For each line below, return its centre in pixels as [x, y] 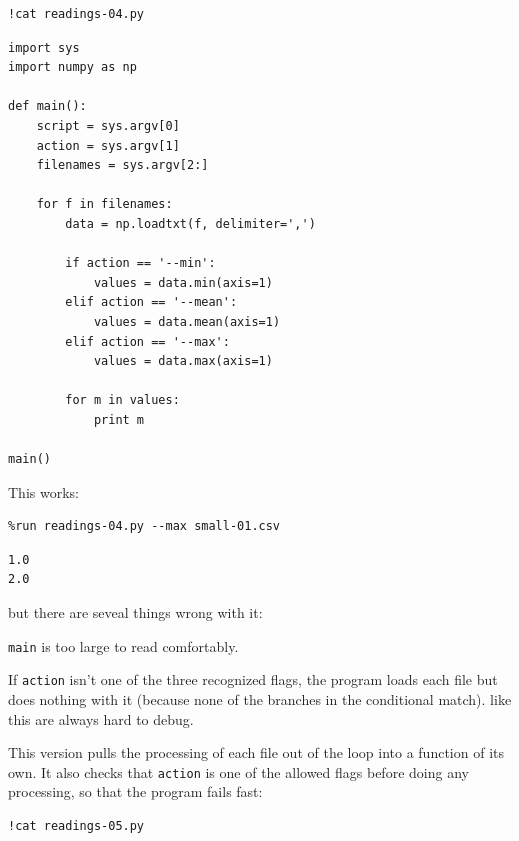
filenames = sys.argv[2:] [122, 165]
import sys [44, 47]
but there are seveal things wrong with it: [135, 612]
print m [119, 419]
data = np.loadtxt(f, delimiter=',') [190, 223]
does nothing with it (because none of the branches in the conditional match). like [260, 698]
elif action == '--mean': [151, 302]
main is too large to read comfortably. [123, 645]
